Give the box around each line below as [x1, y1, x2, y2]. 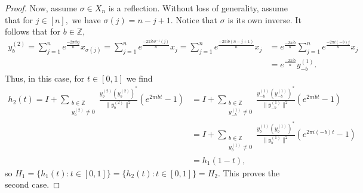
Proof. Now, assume [5, 2, 78, 14]
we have [72, 13, 101, 26]
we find [126, 71, 153, 84]
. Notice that [170, 13, 217, 26]
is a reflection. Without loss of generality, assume [108, 2, 288, 14]
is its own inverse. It [227, 13, 302, 26]
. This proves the [217, 166, 280, 179]
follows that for [5, 25, 61, 38]
